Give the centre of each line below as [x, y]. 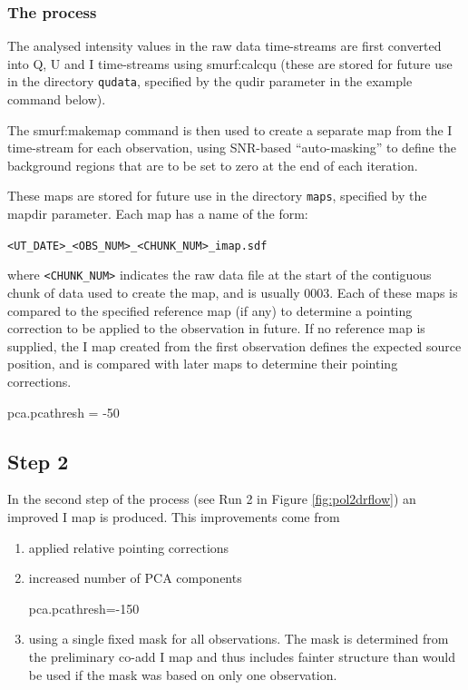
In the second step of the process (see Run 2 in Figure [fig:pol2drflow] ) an [212, 499]
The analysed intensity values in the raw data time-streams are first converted [224, 46]
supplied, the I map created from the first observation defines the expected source [234, 345]
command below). [57, 99]
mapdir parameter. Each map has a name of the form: [158, 214]
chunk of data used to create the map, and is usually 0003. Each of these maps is [233, 292]
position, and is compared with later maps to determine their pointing [203, 364]
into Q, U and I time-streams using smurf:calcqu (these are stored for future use [230, 63]
